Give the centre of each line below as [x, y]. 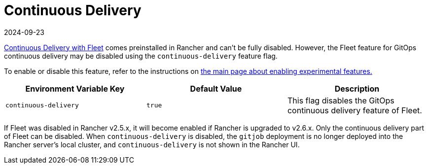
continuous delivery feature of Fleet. [355, 110]
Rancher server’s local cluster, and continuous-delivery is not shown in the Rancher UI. [152, 144]
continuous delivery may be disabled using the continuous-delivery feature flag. [141, 56]
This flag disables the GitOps [341, 100]
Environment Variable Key [75, 88]
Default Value [216, 88]
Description [357, 88]
